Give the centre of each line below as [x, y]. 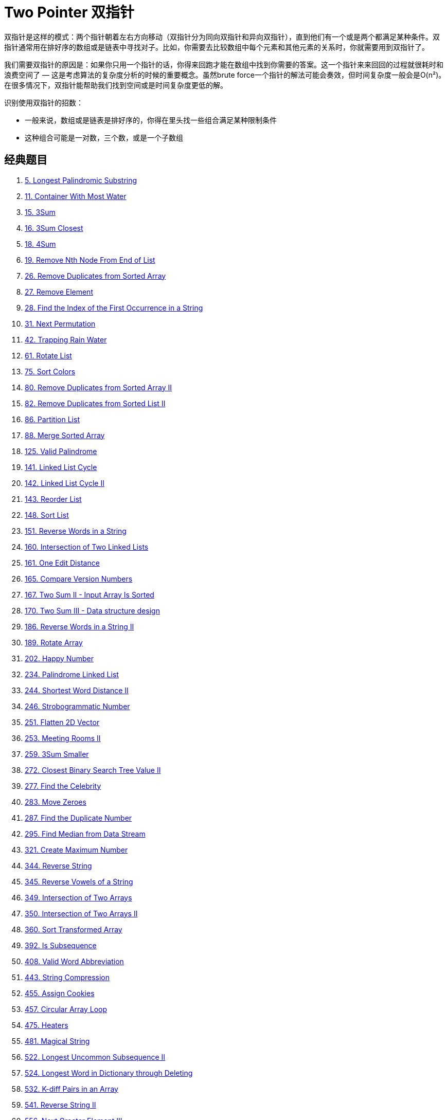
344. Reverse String [58, 865]
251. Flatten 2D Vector [62, 722]
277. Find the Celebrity [63, 786]
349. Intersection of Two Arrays [78, 897]
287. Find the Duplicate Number [78, 818]
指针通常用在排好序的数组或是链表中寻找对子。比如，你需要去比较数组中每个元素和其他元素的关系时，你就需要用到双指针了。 [217, 47]
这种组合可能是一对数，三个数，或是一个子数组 [104, 137]
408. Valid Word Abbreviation [74, 961]
